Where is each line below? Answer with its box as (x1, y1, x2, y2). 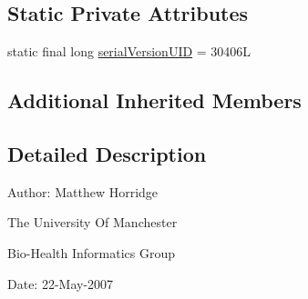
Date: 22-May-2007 (7, 274, 114, 293)
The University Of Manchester (7, 213, 178, 232)
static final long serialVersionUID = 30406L (7, 42, 252, 61)
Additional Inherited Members (7, 86, 302, 115)
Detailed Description (7, 139, 207, 167)
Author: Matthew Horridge (7, 182, 159, 201)
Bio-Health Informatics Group (7, 243, 176, 262)
